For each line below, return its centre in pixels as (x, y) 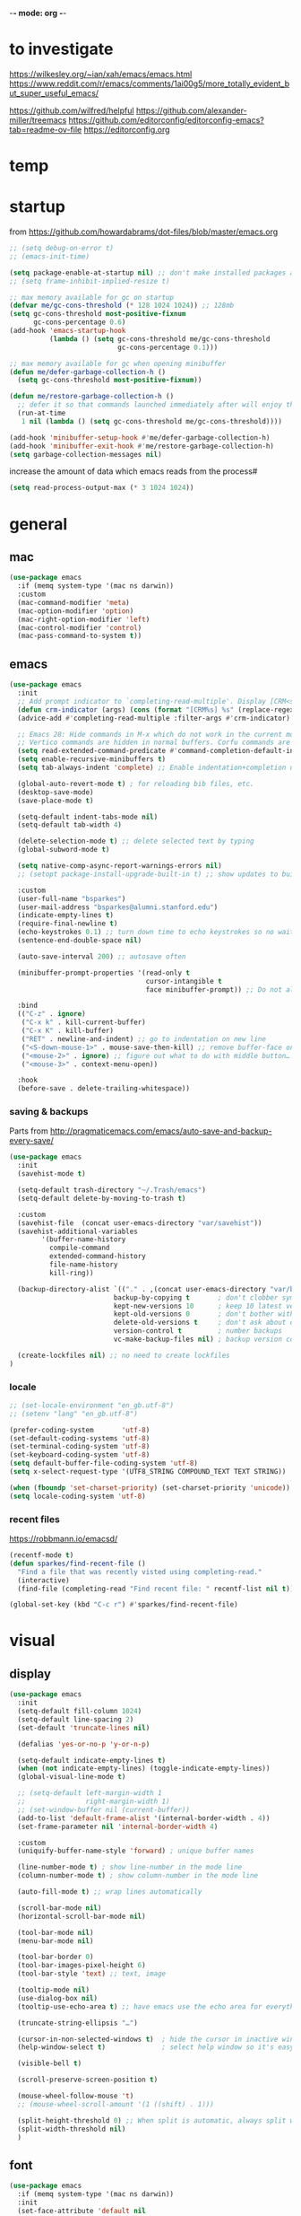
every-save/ (31, 1141)
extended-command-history (97, 1257)
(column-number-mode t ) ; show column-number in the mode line (138, 1876)
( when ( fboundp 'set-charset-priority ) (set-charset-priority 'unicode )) (150, 1488)
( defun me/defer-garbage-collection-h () (88, 372)
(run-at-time (42, 413)
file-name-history (83, 1265)
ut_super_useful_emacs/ (54, 92)
